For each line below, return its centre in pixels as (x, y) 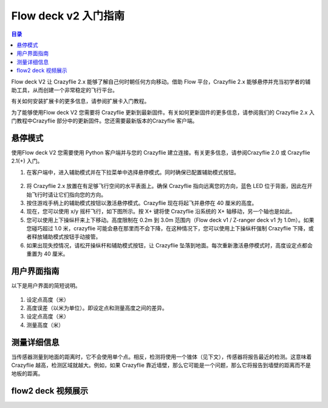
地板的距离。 (27, 373)
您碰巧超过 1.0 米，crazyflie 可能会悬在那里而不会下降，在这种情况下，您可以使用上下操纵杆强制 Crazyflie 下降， (168, 229)
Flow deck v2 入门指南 (68, 16)
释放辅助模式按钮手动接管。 (66, 237)
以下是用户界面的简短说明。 (46, 286)
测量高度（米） (45, 325)
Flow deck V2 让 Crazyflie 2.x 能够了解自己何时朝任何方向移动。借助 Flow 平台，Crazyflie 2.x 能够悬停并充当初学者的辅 (161, 81)
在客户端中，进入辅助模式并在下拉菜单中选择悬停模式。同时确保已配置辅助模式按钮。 (133, 172)
